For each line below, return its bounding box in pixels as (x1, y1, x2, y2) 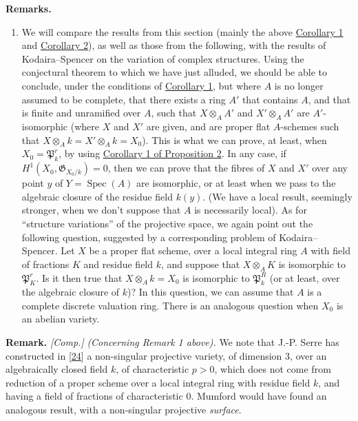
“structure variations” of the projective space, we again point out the (21, 216, 313, 230)
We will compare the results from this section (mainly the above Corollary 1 (21, 24, 344, 39)
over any (312, 161, 348, 175)
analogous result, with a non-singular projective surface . (6, 402, 242, 417)
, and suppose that (161, 256, 240, 271)
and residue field (83, 256, 154, 271)
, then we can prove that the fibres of (107, 161, 265, 175)
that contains (242, 92, 298, 106)
